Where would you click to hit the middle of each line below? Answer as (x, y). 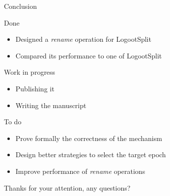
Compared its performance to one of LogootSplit (89, 55)
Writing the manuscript (51, 105)
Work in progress (30, 72)
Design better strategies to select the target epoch (91, 154)
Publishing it (35, 88)
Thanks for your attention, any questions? (67, 187)
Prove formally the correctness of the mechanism (89, 138)
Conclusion (20, 6)
